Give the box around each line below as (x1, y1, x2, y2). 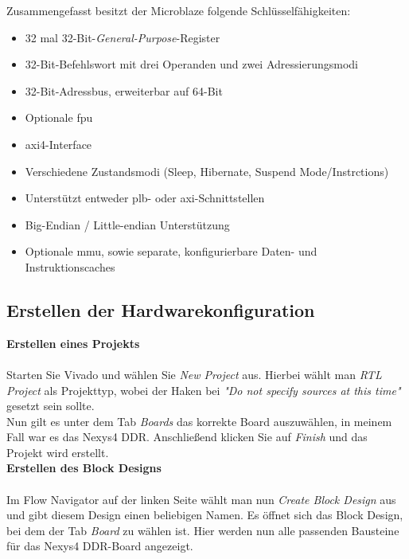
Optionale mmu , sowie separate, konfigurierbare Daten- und (25, 243, 317, 260)
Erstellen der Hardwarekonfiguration (6, 297, 315, 322)
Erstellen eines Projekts (6, 334, 140, 351)
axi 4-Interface (25, 135, 92, 152)
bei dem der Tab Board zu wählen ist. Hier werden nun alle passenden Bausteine (6, 522, 399, 538)
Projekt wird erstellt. (6, 444, 109, 460)
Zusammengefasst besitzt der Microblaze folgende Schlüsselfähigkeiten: (6, 2, 351, 18)
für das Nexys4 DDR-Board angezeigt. (6, 537, 193, 554)
